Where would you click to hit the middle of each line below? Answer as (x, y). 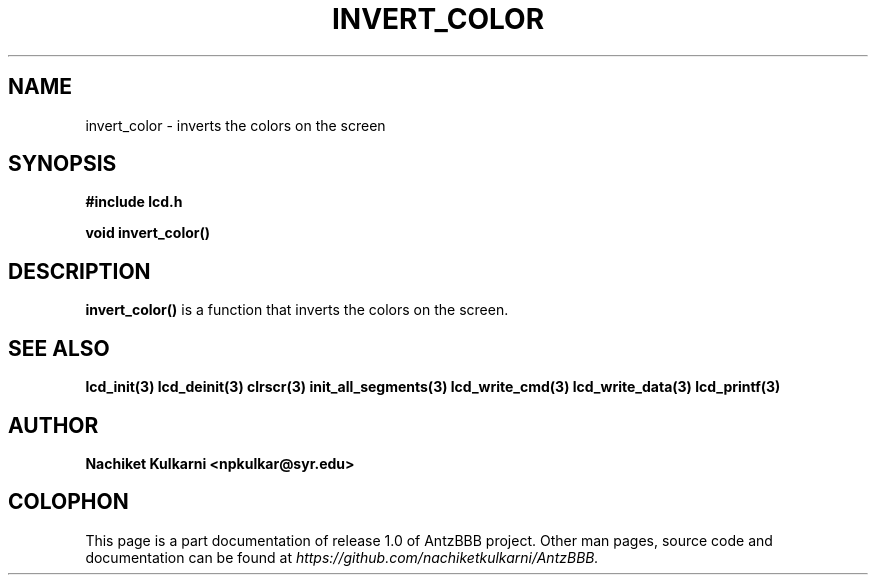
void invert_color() (148, 233)
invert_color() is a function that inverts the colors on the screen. (297, 310)
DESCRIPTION (79, 271)
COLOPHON (68, 502)
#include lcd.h (134, 202)
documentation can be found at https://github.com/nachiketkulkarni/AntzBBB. (342, 557)
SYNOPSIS (62, 164)
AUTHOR (53, 425)
